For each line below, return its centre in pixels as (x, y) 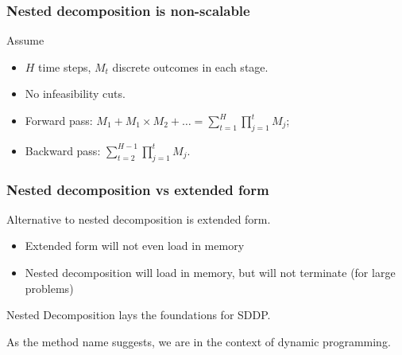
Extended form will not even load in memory (135, 246)
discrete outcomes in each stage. (190, 66)
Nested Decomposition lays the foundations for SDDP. (139, 315)
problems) (49, 288)
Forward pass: (59, 120)
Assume (25, 40)
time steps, (65, 66)
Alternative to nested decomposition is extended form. (139, 218)
